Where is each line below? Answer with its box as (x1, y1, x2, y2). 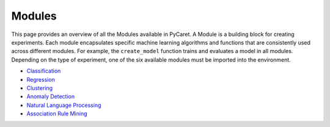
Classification (26, 67, 61, 74)
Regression (26, 76, 55, 83)
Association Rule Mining (26, 110, 87, 117)
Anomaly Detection (26, 93, 75, 100)
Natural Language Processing (26, 101, 101, 109)
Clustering (26, 84, 53, 92)
